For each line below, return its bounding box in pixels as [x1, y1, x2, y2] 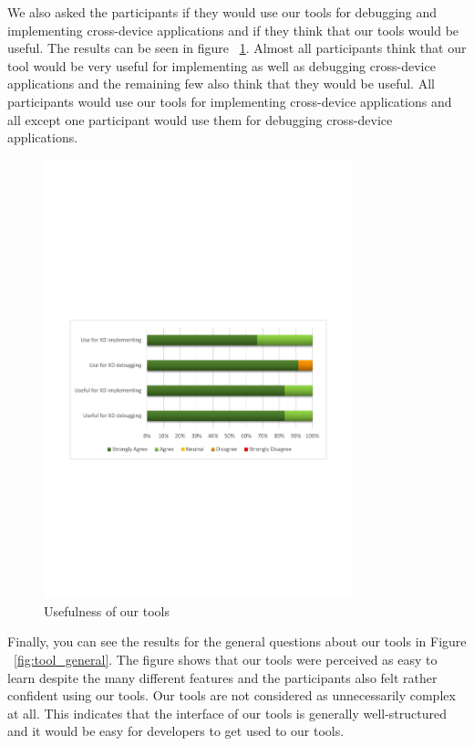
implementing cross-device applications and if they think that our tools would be [7, 20, 459, 39]
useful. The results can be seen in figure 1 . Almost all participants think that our [7, 38, 467, 58]
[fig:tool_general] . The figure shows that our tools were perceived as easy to [14, 649, 438, 668]
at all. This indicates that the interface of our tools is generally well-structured [7, 703, 448, 722]
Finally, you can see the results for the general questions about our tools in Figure [7, 632, 467, 651]
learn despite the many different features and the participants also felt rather [7, 667, 438, 687]
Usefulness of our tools [44, 601, 170, 620]
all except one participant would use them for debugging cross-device [7, 110, 393, 129]
